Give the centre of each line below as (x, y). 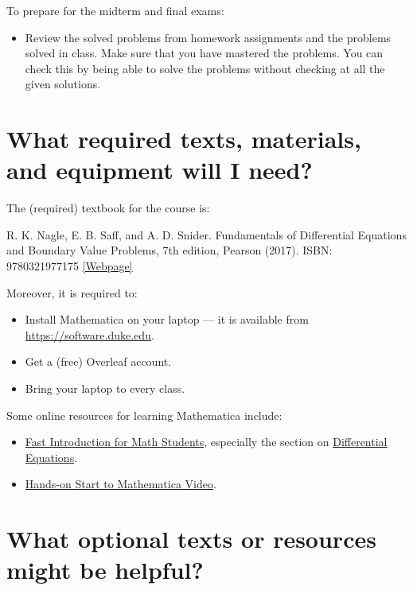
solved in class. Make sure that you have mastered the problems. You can (204, 53)
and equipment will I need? (160, 170)
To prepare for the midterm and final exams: (115, 10)
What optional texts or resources (191, 539)
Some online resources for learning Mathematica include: (144, 415)
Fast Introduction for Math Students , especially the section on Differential (206, 442)
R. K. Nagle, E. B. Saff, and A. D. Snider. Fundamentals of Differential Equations (206, 234)
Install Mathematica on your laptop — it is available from (167, 319)
